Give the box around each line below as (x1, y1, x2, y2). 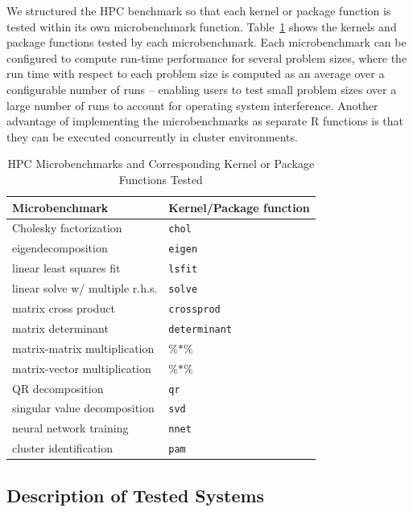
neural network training (12, 420, 129, 436)
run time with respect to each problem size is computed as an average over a (6, 65, 385, 82)
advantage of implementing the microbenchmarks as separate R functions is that (6, 113, 404, 129)
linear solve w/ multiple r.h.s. (12, 280, 158, 297)
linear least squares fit (12, 260, 121, 276)
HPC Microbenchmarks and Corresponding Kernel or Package (7, 155, 315, 172)
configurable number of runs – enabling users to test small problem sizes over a (6, 80, 397, 97)
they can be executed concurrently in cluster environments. (6, 128, 298, 145)
